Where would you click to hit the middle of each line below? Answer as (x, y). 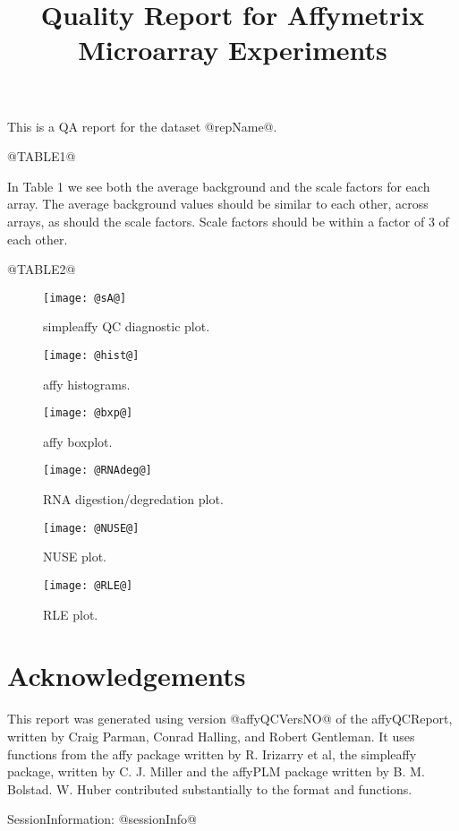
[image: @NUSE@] (91, 528)
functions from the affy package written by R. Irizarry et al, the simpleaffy (212, 754)
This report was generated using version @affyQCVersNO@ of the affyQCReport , (230, 719)
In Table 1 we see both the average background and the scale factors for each (219, 186)
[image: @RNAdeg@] (98, 471)
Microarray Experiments (233, 50)
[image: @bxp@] (88, 413)
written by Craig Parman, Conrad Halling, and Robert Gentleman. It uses (211, 736)
